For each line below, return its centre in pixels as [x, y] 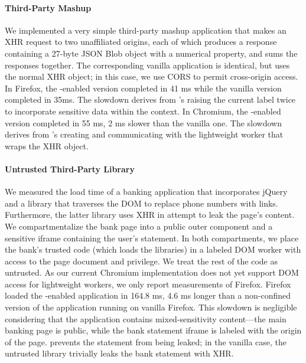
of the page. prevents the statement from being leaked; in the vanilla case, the [146, 341]
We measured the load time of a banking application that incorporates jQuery [146, 192]
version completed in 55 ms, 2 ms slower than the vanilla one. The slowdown [144, 122]
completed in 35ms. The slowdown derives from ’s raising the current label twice [150, 99]
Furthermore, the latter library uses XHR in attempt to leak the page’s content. [150, 215]
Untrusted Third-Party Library [70, 169]
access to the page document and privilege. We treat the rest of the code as [141, 261]
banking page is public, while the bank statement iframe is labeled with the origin [153, 330]
